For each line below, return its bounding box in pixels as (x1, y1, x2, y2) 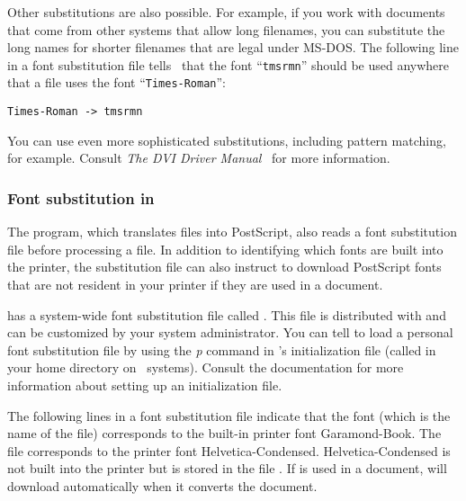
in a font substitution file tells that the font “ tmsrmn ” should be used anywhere (7, 55, 450, 74)
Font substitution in (7, 186, 155, 209)
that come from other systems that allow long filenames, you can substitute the (7, 20, 445, 39)
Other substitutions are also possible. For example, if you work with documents (7, 3, 445, 21)
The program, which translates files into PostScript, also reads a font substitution (7, 222, 457, 241)
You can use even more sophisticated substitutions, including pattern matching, (7, 130, 446, 149)
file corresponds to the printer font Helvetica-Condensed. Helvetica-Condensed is (7, 441, 451, 460)
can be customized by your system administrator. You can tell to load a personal (7, 323, 453, 342)
